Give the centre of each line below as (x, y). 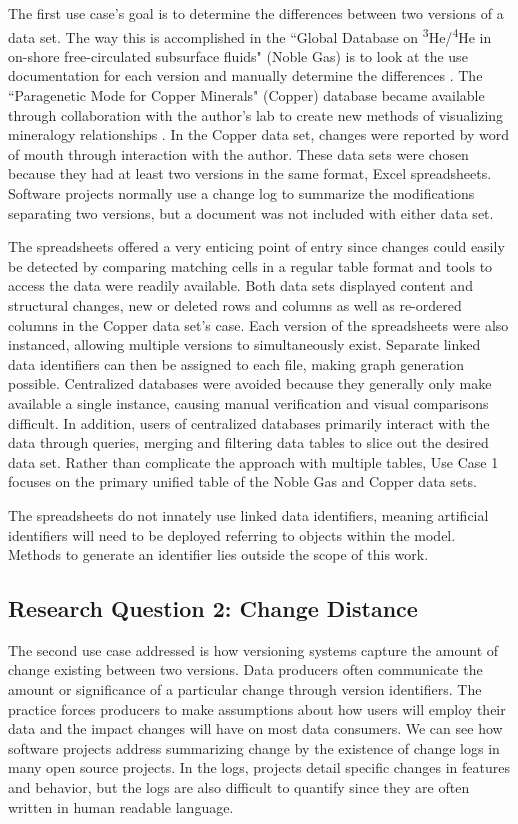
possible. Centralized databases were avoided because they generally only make (250, 383)
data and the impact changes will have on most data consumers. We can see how (255, 728)
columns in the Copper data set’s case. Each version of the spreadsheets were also (258, 324)
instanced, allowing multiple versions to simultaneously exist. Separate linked (244, 344)
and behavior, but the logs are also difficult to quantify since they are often (239, 787)
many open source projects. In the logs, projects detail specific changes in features (259, 767)
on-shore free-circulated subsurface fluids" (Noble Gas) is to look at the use (238, 55)
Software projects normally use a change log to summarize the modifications (241, 193)
